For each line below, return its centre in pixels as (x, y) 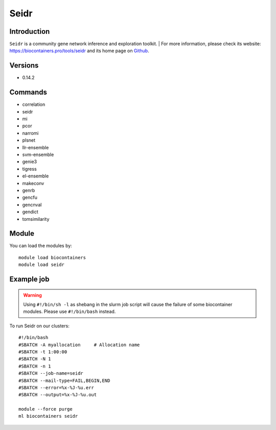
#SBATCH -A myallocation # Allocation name (79, 345)
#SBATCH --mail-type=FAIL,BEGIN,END (64, 380)
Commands (28, 92)
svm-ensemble (38, 154)
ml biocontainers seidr (48, 416)
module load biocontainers (52, 257)
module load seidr (42, 265)
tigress (29, 169)
